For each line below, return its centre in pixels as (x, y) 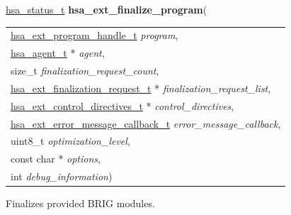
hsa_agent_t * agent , (58, 53)
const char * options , (56, 159)
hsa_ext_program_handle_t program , (95, 35)
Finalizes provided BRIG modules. (80, 203)
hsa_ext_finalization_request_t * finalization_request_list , (141, 88)
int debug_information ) (62, 176)
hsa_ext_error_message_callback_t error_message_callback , (146, 123)
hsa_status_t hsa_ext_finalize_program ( (107, 9)
